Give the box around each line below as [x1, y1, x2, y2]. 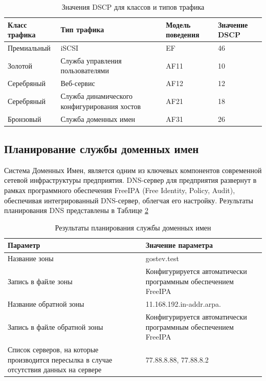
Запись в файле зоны [8, 276, 73, 286]
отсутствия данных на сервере [8, 364, 102, 375]
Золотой [8, 60, 33, 71]
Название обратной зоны [8, 299, 84, 309]
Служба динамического [60, 91, 133, 101]
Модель [166, 19, 191, 30]
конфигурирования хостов [60, 100, 141, 111]
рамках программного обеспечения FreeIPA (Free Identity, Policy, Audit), [4, 185, 235, 196]
